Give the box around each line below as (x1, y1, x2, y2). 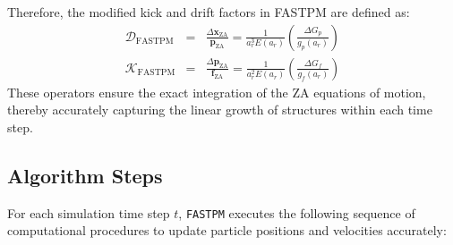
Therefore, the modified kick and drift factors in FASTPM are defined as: (7, 3, 410, 21)
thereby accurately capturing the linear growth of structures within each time (7, 100, 432, 119)
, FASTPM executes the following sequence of (178, 203, 415, 222)
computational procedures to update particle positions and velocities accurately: (7, 221, 447, 240)
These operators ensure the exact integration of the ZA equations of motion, (7, 82, 426, 101)
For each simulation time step (7, 203, 170, 222)
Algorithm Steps (7, 161, 163, 189)
